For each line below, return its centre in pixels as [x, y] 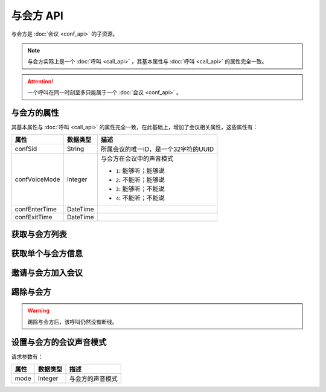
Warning [38, 310]
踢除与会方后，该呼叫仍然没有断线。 [72, 322]
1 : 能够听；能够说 [140, 171]
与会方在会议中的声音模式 [137, 159]
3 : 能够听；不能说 [140, 189]
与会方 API [37, 16]
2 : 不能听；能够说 [140, 180]
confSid [26, 149]
